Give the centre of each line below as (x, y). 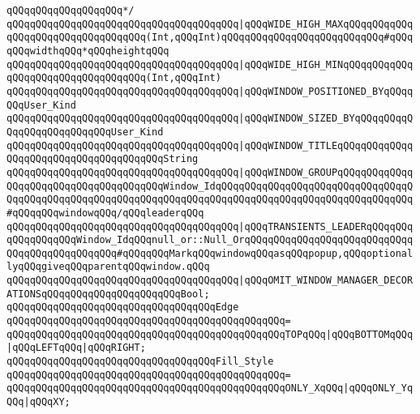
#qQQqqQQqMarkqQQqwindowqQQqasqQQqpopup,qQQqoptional (265, 253)
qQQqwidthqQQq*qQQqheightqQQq (88, 51)
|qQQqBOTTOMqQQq (369, 334)
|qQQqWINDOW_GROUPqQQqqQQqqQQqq (326, 172)
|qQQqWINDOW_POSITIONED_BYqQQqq (326, 91)
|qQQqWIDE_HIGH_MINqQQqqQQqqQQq (326, 64)
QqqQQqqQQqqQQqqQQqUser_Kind (85, 132)
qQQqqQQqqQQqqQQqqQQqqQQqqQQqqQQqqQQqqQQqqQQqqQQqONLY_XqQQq (175, 388)
